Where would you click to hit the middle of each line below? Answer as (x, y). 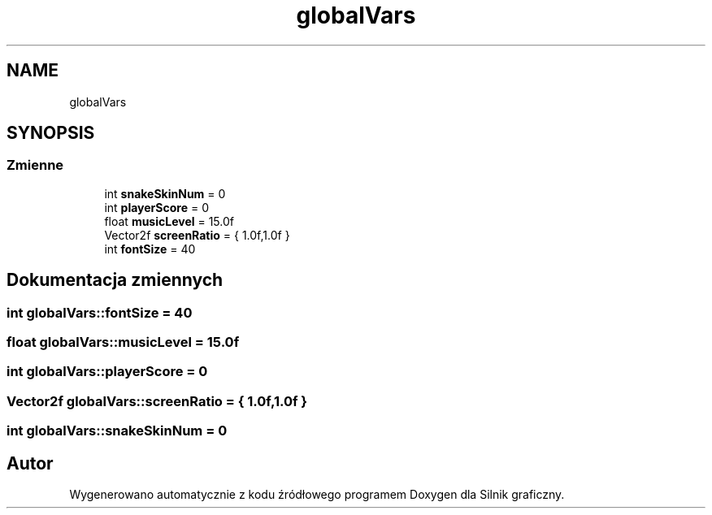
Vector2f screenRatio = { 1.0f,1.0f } (197, 235)
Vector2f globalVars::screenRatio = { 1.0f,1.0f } (157, 401)
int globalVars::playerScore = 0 (107, 372)
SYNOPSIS (51, 133)
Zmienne (35, 165)
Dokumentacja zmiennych (115, 280)
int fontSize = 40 (150, 249)
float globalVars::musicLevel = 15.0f (123, 342)
